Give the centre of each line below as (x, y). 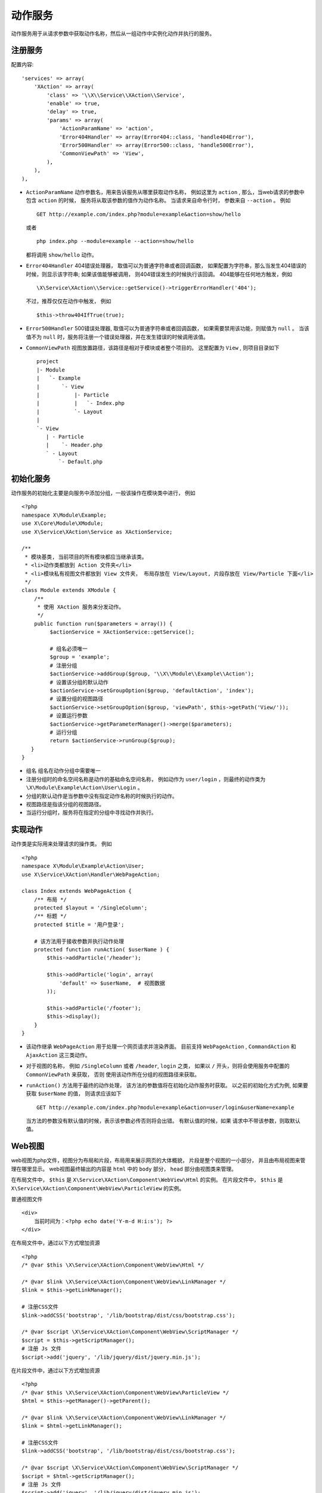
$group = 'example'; (80, 657)
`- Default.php (81, 462)
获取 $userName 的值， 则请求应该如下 (74, 1093)
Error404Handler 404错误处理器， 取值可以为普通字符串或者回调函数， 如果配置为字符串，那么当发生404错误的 (166, 266)
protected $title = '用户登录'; (79, 924)
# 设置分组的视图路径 (77, 699)
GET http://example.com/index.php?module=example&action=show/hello (139, 214)
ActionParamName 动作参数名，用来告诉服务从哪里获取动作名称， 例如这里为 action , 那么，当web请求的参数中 (165, 192)
